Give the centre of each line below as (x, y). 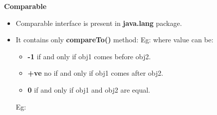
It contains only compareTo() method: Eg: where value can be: (114, 40)
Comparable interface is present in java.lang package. (99, 23)
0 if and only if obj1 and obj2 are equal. (89, 89)
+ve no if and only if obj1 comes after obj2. (96, 73)
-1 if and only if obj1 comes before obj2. (89, 56)
